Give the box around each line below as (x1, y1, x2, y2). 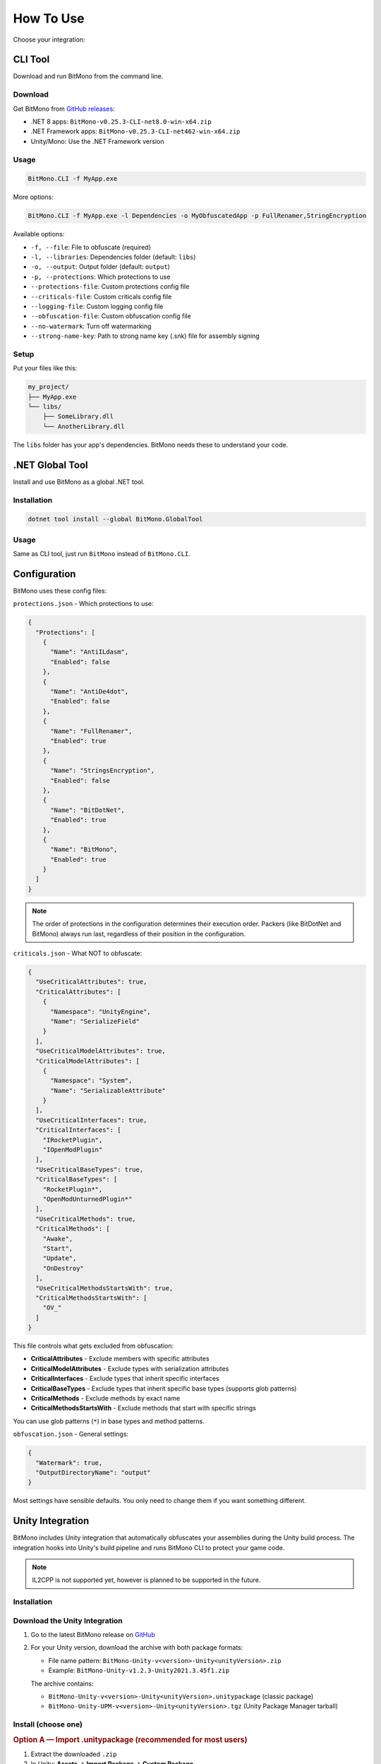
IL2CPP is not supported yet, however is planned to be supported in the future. (32, 1576, 261, 1584)
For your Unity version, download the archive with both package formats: (30, 1643, 243, 1652)
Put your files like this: (13, 364, 78, 373)
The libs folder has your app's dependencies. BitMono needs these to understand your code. (13, 440, 289, 449)
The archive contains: (30, 1679, 94, 1688)
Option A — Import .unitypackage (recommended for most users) (13, 1734, 248, 1744)
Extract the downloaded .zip (30, 1750, 117, 1758)
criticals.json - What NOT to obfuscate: (13, 949, 143, 957)
